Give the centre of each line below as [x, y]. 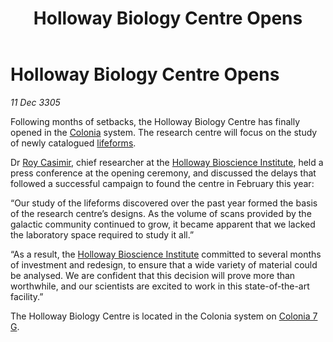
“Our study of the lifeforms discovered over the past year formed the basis [164, 203]
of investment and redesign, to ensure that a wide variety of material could [164, 264]
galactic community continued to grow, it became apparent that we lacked [163, 224]
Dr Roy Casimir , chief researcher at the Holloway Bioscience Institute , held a [167, 162]
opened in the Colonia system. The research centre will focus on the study [164, 132]
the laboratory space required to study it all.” [102, 234]
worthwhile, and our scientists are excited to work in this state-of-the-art [160, 286]
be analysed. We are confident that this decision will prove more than [153, 275]
